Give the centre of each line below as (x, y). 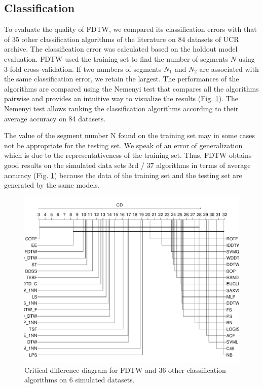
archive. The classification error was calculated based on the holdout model (121, 49)
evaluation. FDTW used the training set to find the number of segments (116, 58)
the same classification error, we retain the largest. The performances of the (122, 79)
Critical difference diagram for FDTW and (90, 370)
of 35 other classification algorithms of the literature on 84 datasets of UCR (122, 39)
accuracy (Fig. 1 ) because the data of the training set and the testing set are (123, 175)
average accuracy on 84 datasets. (55, 118)
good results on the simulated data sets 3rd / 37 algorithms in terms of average (127, 165)
